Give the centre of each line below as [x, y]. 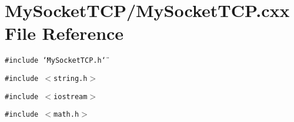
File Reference [64, 33]
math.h [66, 115]
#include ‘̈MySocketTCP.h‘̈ [55, 61]
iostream [71, 96]
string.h [71, 78]
